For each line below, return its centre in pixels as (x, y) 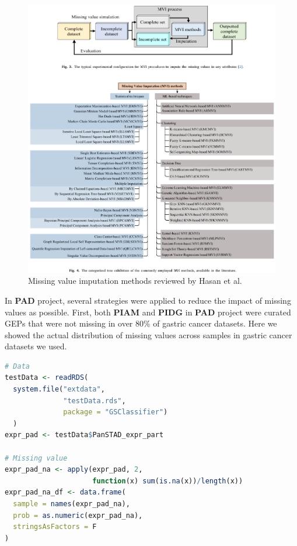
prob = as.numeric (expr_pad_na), (78, 515)
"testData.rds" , (95, 401)
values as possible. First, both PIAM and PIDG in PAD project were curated (148, 312)
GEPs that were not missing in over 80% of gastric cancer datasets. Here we (141, 323)
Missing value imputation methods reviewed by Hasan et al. (135, 281)
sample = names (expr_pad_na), (71, 504)
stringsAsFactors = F (55, 527)
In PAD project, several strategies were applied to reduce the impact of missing (148, 300)
